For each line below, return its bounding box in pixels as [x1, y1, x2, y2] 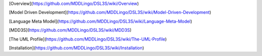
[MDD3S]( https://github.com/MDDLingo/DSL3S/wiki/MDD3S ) [9, 27, 132, 33]
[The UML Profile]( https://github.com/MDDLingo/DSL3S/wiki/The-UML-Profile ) [9, 36, 167, 42]
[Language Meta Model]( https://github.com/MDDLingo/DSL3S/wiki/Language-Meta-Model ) [9, 18, 193, 24]
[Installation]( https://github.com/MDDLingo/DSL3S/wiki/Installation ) [9, 45, 144, 51]
